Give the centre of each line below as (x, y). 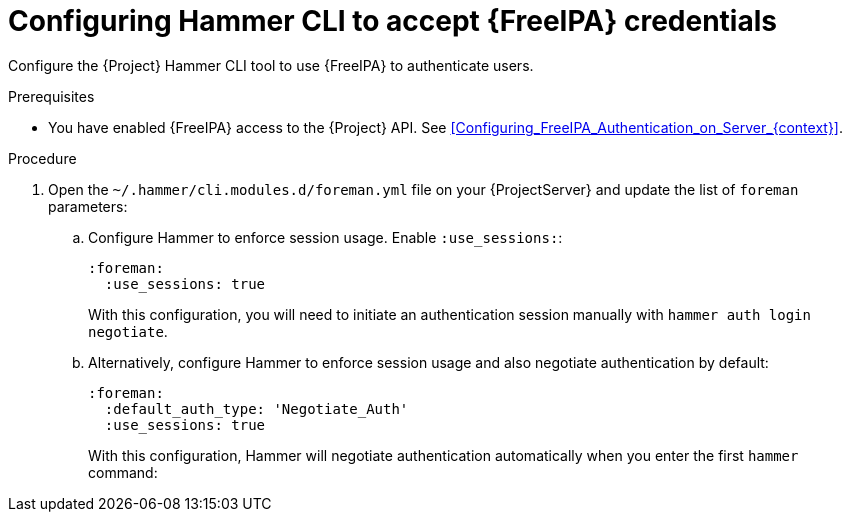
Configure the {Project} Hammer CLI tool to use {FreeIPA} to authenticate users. (271, 65)
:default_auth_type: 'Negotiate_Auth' (256, 408)
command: (123, 472)
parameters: (88, 206)
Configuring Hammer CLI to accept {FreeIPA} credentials (392, 21)
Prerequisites (51, 96)
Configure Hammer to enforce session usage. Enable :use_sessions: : (325, 237)
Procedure (42, 158)
